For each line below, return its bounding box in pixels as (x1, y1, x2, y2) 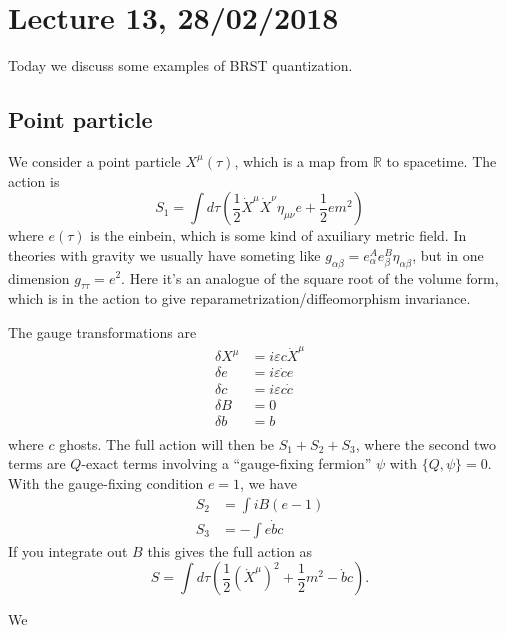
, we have (240, 473, 297, 494)
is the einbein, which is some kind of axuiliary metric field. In (90, 225, 467, 246)
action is (8, 170, 60, 191)
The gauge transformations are (8, 321, 197, 342)
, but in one (412, 244, 484, 265)
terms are (8, 453, 66, 474)
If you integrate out (8, 540, 128, 561)
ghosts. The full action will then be (59, 433, 275, 454)
